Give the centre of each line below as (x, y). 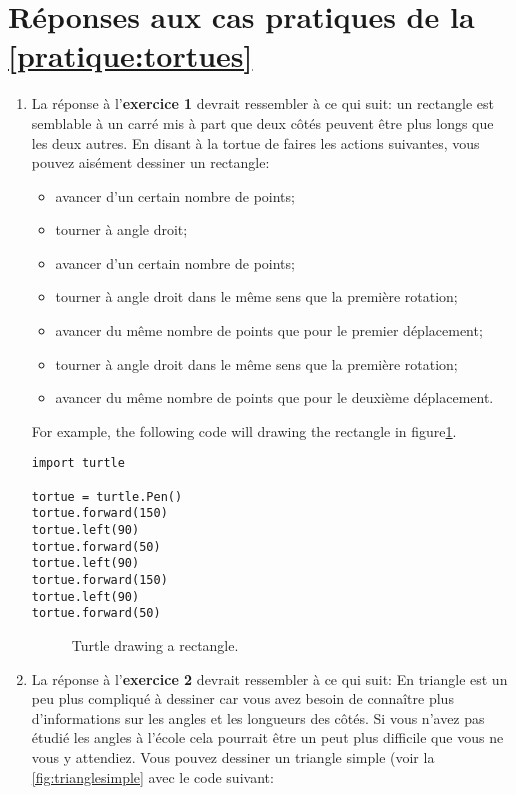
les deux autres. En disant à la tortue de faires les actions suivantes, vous (255, 142)
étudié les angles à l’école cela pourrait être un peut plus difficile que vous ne (267, 737)
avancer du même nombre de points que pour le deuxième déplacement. (274, 397)
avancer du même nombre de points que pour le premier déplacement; (269, 330)
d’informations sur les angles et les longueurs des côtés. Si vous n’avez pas (258, 717)
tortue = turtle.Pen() (107, 496)
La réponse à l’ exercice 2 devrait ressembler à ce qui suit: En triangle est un (269, 678)
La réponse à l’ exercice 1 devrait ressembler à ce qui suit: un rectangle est (262, 103)
